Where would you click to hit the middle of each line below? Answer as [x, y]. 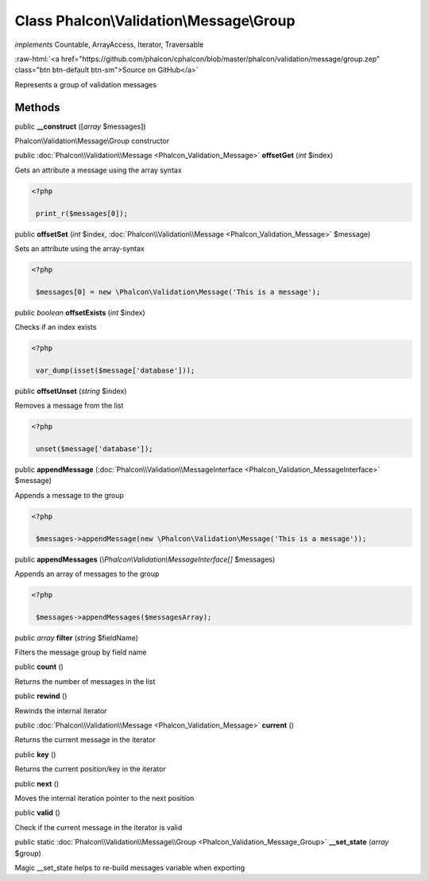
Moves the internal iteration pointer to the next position [104, 798]
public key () [35, 754]
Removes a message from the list [69, 406]
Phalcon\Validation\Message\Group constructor [92, 141]
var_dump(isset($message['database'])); [116, 370]
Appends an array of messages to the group [87, 574]
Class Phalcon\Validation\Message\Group [155, 21]
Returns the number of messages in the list [85, 681]
